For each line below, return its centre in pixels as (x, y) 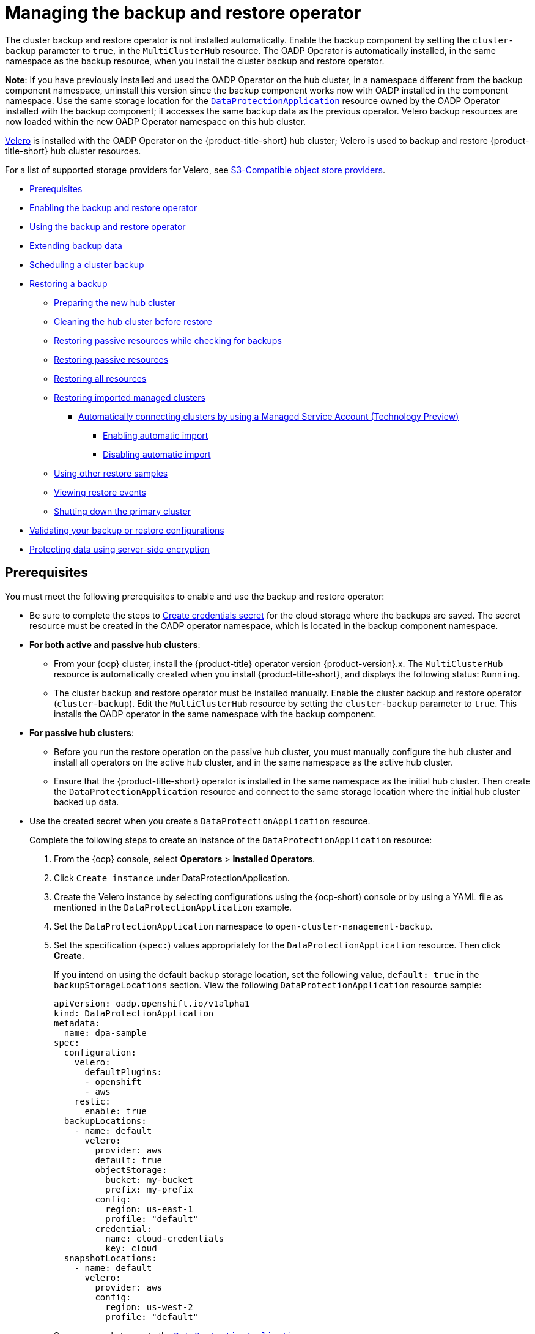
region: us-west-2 (149, 1307)
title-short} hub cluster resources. (73, 151)
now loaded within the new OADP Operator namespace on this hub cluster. (156, 121)
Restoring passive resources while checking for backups (168, 340)
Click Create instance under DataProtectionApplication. (172, 878)
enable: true (116, 1111)
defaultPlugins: (124, 1072)
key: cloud (131, 1248)
